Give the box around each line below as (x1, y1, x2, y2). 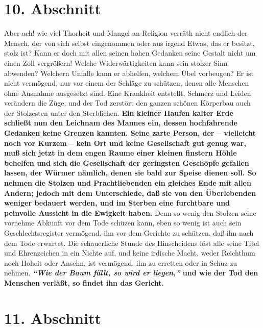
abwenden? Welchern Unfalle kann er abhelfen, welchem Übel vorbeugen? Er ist (4, 67, 254, 78)
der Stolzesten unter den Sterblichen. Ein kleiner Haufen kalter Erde (4, 107, 233, 118)
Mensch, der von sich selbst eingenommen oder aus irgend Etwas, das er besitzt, (4, 37, 255, 48)
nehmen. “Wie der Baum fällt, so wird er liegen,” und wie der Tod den (4, 267, 258, 278)
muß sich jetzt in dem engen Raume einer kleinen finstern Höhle (4, 147, 237, 158)
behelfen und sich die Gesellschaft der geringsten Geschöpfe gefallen (4, 157, 249, 168)
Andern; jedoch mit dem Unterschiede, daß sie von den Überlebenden (4, 187, 256, 198)
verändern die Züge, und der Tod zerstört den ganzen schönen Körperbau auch (4, 97, 251, 108)
